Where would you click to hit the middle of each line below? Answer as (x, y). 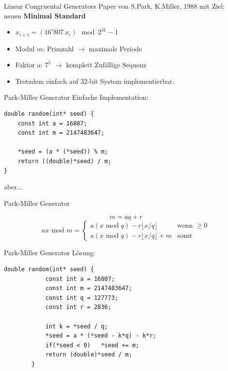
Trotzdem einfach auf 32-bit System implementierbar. (95, 81)
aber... (13, 187)
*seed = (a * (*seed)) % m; (63, 152)
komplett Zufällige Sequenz (106, 65)
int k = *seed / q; (76, 326)
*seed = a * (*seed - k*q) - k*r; (101, 336)
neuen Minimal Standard (45, 15)
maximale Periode (115, 48)
